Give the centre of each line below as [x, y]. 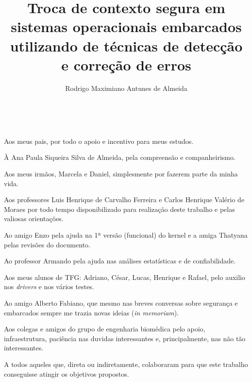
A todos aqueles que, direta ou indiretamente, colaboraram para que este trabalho [126, 364]
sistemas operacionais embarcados [126, 26]
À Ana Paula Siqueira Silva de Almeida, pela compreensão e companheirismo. [120, 157]
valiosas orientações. [34, 218]
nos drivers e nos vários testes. [49, 286]
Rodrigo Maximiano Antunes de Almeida [126, 88]
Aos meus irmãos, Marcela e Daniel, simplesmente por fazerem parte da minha [121, 174]
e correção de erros [126, 64]
